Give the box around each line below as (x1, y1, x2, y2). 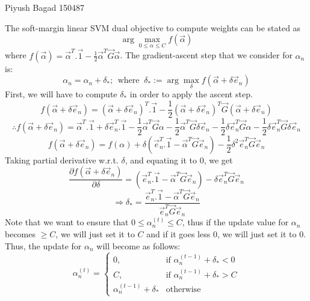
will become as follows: (96, 239, 181, 252)
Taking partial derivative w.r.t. (5, 153, 119, 166)
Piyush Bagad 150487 (5, 1, 84, 13)
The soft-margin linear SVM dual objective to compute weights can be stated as (5, 21, 301, 34)
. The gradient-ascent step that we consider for (120, 49, 293, 61)
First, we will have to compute (5, 88, 117, 100)
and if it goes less (146, 228, 211, 240)
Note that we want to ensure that (5, 216, 129, 228)
